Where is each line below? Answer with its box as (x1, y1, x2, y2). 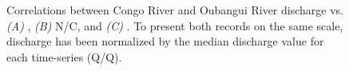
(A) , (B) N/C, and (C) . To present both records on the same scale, (6, 17, 343, 34)
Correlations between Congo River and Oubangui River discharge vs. (6, 2, 343, 18)
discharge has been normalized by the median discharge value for (6, 33, 324, 49)
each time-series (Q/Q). (6, 48, 122, 65)
